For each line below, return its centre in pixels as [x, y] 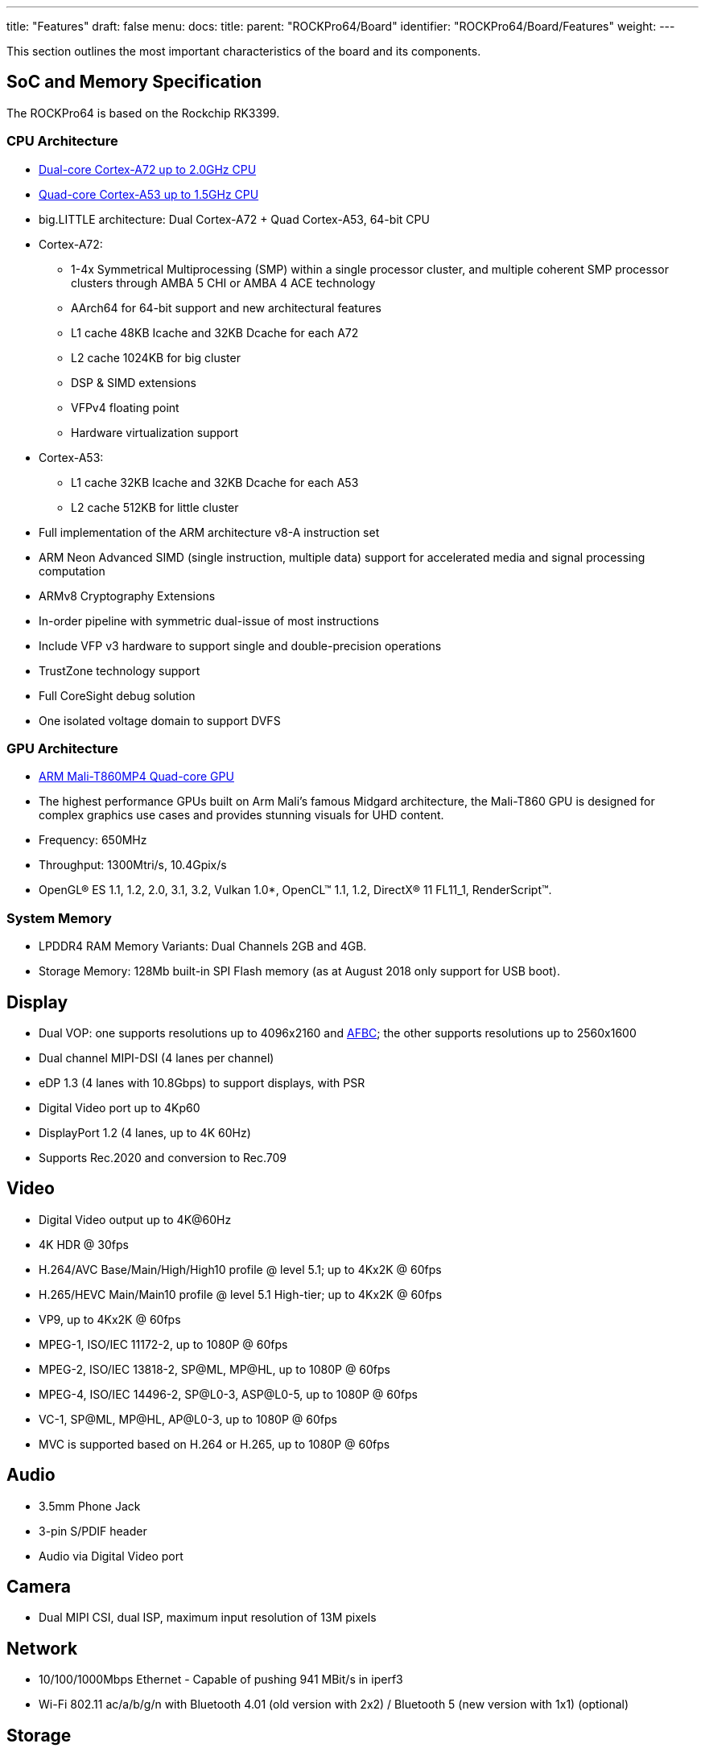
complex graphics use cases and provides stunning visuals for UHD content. [241, 815]
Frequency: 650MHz [93, 840]
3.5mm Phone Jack [90, 1506]
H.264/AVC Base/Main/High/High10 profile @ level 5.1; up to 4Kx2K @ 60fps [240, 1269]
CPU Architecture [62, 141]
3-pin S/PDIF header [93, 1531]
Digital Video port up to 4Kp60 [120, 1107]
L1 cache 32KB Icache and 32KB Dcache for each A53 [215, 482]
